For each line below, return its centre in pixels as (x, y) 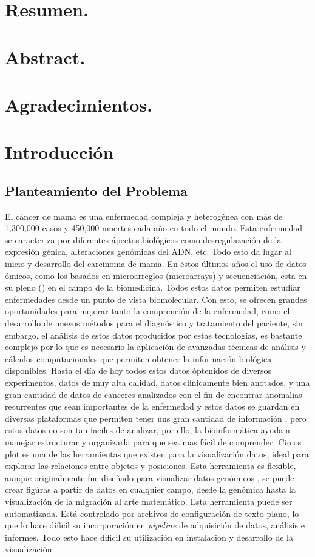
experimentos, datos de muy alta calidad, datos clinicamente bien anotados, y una (157, 383)
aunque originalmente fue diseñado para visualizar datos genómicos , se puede (150, 477)
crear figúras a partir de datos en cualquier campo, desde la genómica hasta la (150, 489)
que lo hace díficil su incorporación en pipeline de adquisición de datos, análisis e (155, 525)
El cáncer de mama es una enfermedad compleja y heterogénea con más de (144, 216)
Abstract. (45, 57)
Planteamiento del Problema (96, 190)
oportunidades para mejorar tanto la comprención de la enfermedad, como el (147, 311)
